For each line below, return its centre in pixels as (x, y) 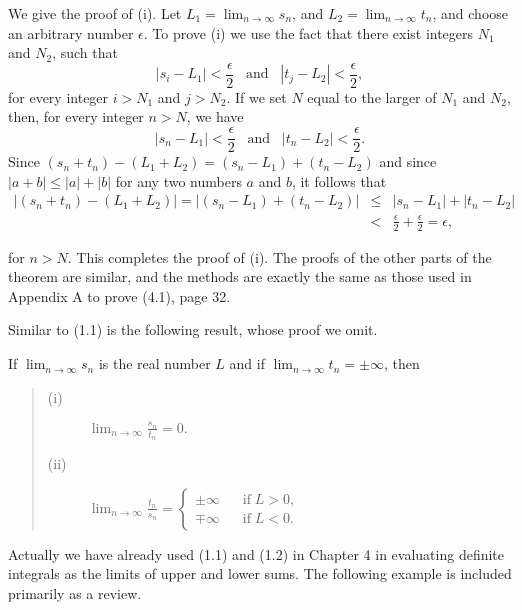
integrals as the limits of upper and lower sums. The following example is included (260, 573)
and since (408, 161)
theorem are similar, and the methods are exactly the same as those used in (240, 276)
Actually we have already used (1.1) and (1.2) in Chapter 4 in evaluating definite (256, 553)
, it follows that (339, 180)
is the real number (154, 363)
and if (247, 363)
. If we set (256, 96)
